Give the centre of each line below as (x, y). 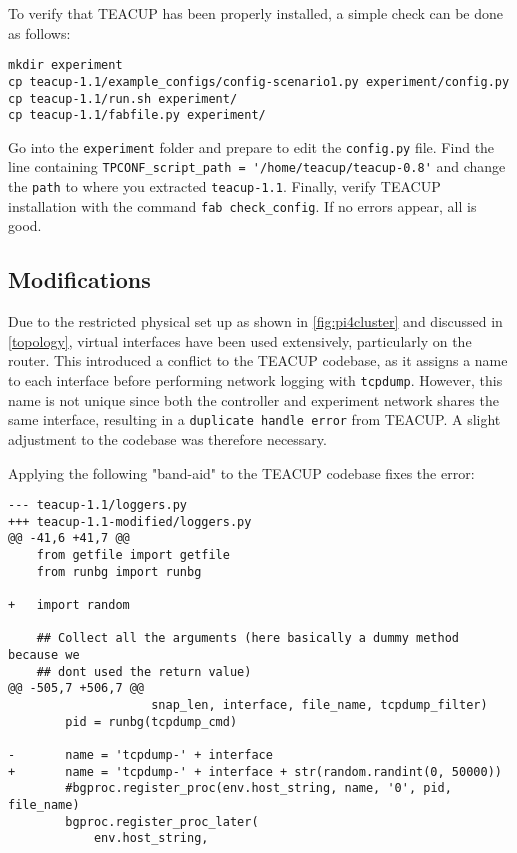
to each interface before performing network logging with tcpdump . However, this (255, 380)
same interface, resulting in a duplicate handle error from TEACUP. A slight (254, 419)
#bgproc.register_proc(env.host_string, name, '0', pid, (258, 788)
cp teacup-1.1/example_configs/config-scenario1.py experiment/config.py (259, 81)
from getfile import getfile (133, 555)
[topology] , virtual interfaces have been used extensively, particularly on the (240, 340)
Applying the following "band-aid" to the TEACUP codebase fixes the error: (241, 472)
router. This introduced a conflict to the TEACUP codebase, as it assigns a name (258, 360)
